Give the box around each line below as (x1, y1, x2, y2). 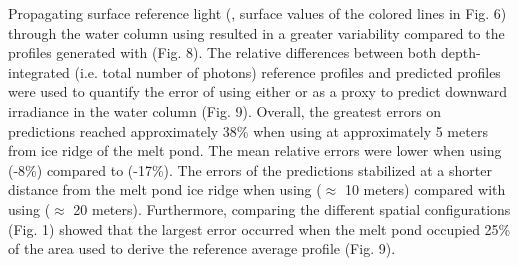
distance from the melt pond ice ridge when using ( (8, 179, 322, 200)
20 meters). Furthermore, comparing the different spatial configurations (73, 198, 511, 219)
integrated (8, 61, 70, 82)
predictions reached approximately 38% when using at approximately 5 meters (8, 120, 488, 141)
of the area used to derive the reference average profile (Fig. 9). (8, 238, 396, 259)
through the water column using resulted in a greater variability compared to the (8, 22, 505, 43)
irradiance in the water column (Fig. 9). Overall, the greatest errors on (8, 100, 442, 121)
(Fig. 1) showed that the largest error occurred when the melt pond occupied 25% (8, 218, 511, 239)
